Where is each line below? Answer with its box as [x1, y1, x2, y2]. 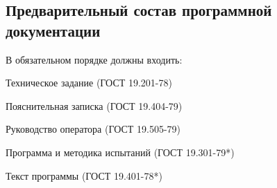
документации [6, 19, 101, 41]
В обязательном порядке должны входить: [6, 52, 183, 66]
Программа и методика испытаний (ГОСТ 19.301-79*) [6, 144, 235, 159]
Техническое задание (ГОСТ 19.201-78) [6, 75, 172, 90]
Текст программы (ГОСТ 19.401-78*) [6, 168, 162, 182]
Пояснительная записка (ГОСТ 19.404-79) [6, 98, 183, 113]
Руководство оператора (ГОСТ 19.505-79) [6, 122, 181, 136]
